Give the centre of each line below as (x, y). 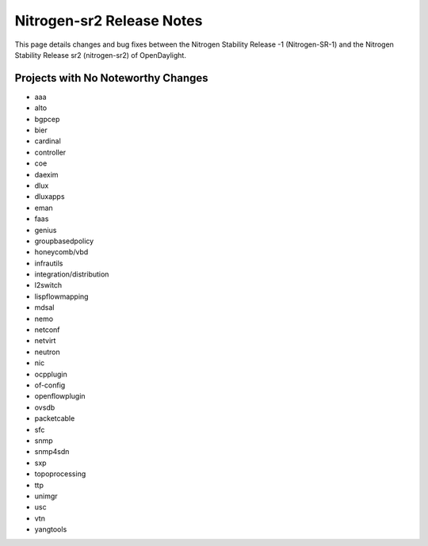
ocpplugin (51, 374)
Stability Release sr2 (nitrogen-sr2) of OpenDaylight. (100, 55)
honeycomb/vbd (61, 252)
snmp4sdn (52, 452)
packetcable (55, 418)
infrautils (49, 263)
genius (46, 230)
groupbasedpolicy (64, 241)
